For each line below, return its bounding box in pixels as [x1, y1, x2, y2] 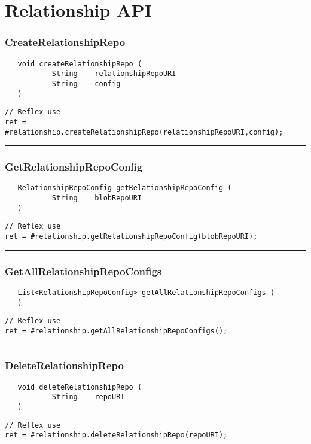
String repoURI [51, 393, 125, 402]
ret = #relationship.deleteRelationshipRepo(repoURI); [5, 431, 228, 440]
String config [51, 79, 121, 88]
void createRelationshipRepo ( [17, 59, 142, 68]
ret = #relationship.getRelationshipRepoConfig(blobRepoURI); [5, 232, 258, 241]
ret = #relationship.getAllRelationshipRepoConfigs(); [5, 326, 228, 335]
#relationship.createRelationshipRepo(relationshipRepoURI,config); [5, 127, 283, 136]
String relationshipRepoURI [51, 69, 176, 78]
